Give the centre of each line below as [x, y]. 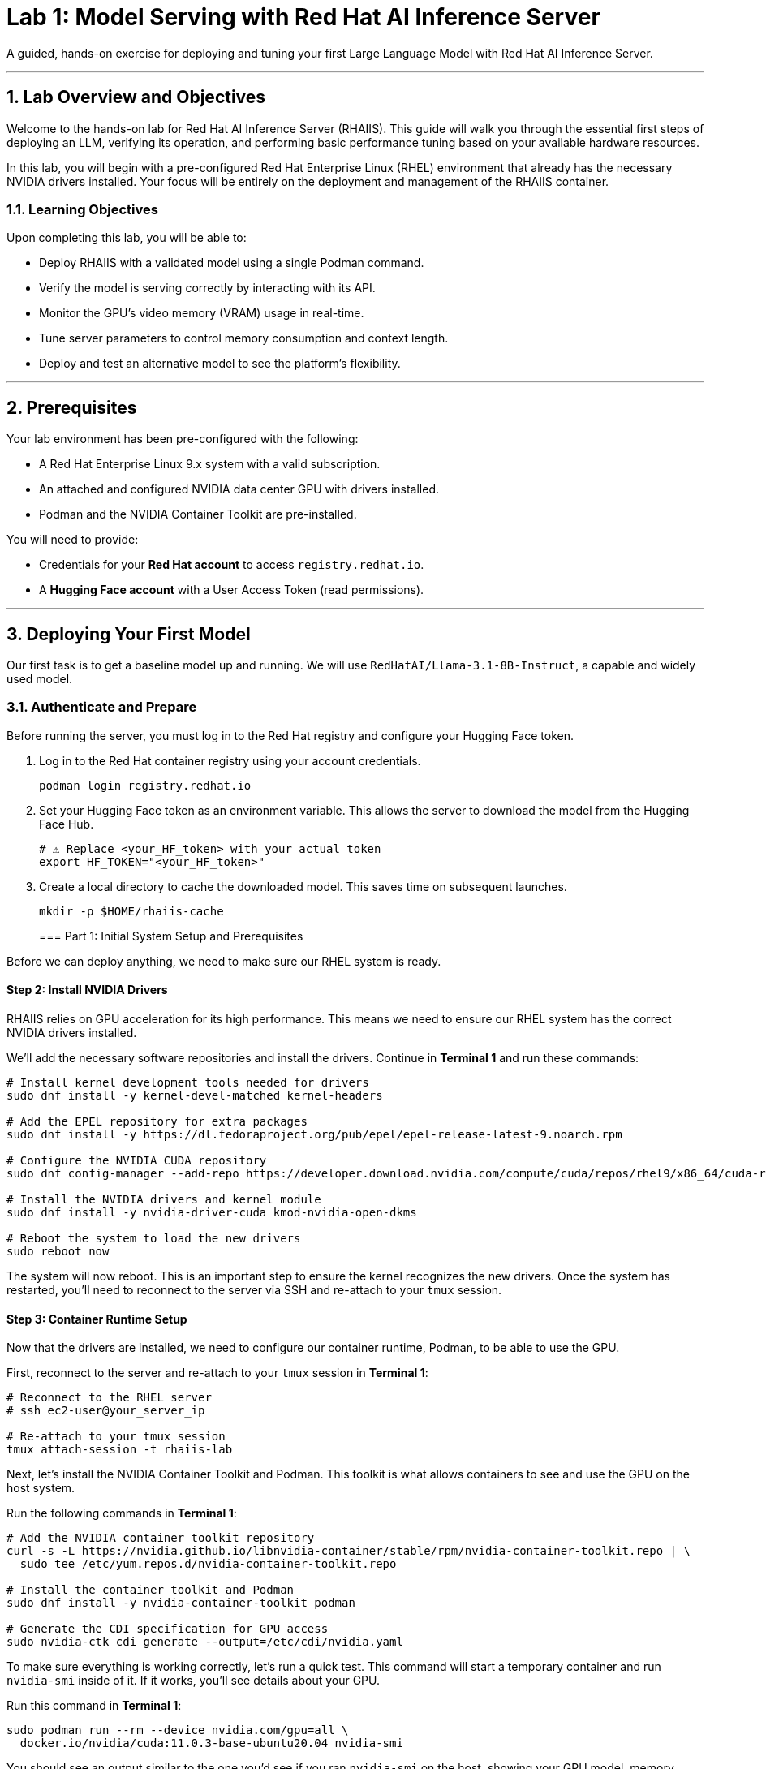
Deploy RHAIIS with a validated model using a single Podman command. [232, 263]
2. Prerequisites [72, 407]
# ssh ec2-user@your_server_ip [106, 1411]
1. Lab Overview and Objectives [136, 97]
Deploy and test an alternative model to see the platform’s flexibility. [220, 364]
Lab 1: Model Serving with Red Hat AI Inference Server [303, 17]
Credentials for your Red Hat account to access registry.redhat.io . [232, 565]
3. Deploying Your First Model [129, 634]
